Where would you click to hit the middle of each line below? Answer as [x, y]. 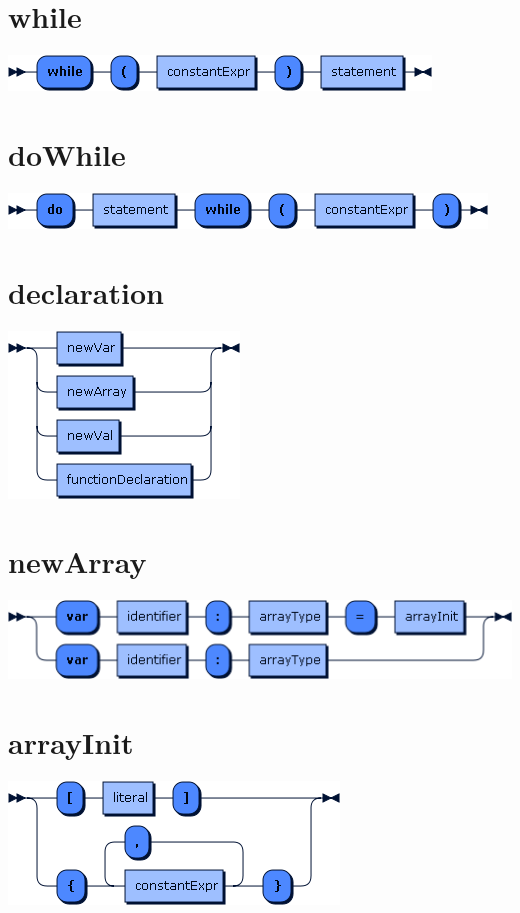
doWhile [67, 153]
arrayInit [71, 741]
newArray [77, 561]
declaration [86, 291]
